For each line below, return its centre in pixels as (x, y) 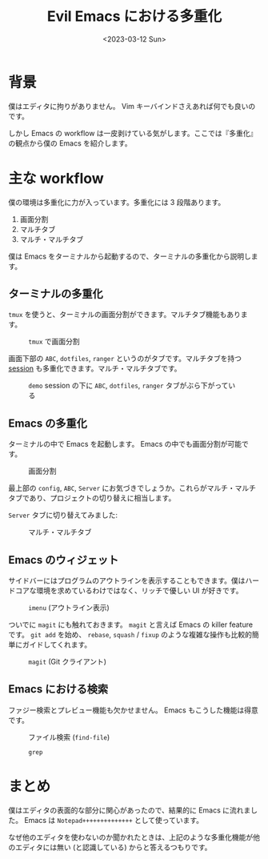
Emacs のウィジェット (64, 560)
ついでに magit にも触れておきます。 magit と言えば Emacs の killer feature (131, 624)
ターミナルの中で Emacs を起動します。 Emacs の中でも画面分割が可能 (125, 444)
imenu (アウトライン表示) (69, 608)
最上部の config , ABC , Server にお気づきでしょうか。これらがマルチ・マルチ (132, 488)
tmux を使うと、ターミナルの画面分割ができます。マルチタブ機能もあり (125, 315)
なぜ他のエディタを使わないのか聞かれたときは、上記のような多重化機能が (131, 837)
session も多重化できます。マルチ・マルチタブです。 (95, 368)
